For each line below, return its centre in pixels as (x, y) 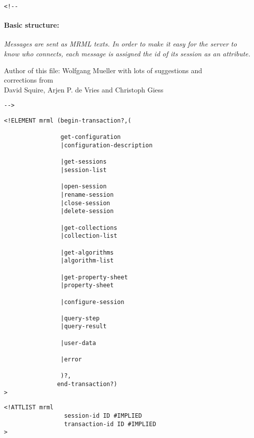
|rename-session (87, 195)
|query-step (80, 318)
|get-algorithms (87, 252)
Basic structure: (32, 25)
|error (71, 360)
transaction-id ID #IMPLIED (110, 424)
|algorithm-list (87, 261)
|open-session (84, 187)
